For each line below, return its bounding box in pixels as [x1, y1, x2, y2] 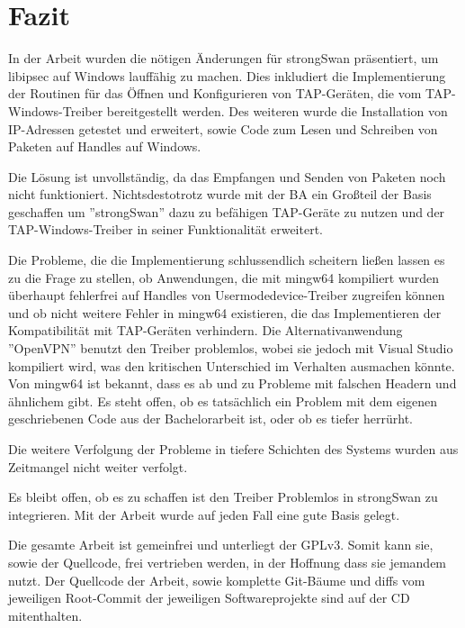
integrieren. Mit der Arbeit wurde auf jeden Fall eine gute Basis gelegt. [8, 505, 400, 523]
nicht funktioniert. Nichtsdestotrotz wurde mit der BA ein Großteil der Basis [8, 185, 432, 204]
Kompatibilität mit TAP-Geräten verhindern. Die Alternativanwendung [8, 321, 403, 340]
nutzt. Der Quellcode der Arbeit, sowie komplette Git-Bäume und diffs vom [8, 570, 425, 589]
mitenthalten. [8, 605, 83, 624]
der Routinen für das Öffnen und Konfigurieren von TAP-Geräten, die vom [8, 84, 422, 103]
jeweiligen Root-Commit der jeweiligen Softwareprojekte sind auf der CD [8, 588, 410, 607]
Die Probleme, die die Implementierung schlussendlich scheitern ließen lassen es [8, 250, 445, 269]
